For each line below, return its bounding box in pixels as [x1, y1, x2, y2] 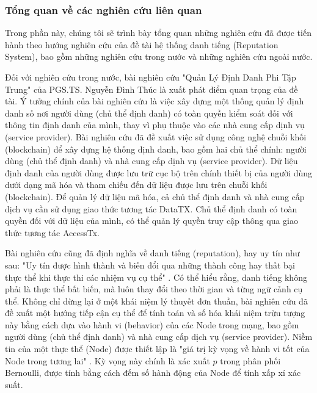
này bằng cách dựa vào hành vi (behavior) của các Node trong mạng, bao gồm [5, 318, 299, 331]
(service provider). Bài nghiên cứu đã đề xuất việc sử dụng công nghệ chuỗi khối [5, 130, 307, 143]
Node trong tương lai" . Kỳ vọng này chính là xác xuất [5, 354, 210, 367]
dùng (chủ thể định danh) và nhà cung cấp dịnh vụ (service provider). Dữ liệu [5, 154, 298, 167]
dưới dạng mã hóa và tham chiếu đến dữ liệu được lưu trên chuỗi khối [5, 178, 268, 191]
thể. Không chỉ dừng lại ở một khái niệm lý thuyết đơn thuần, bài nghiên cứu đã [5, 294, 308, 307]
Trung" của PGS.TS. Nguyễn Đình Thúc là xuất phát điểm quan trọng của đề [5, 82, 298, 95]
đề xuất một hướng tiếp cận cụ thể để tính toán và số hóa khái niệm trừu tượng [5, 306, 305, 319]
